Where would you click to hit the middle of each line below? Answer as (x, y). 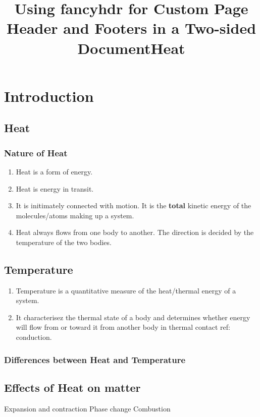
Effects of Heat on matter (72, 387)
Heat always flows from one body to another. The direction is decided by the (135, 232)
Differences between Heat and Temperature (95, 359)
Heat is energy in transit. (55, 188)
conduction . (34, 337)
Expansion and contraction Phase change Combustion (87, 408)
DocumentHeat (131, 48)
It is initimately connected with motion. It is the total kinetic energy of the (134, 205)
